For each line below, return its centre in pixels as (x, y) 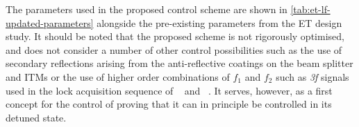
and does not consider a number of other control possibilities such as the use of (174, 49)
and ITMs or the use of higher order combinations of (118, 76)
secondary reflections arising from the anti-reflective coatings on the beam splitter (179, 63)
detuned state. (36, 117)
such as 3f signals (312, 76)
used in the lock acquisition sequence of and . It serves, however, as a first (169, 90)
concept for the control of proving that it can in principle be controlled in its (169, 104)
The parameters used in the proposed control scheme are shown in (147, 9)
